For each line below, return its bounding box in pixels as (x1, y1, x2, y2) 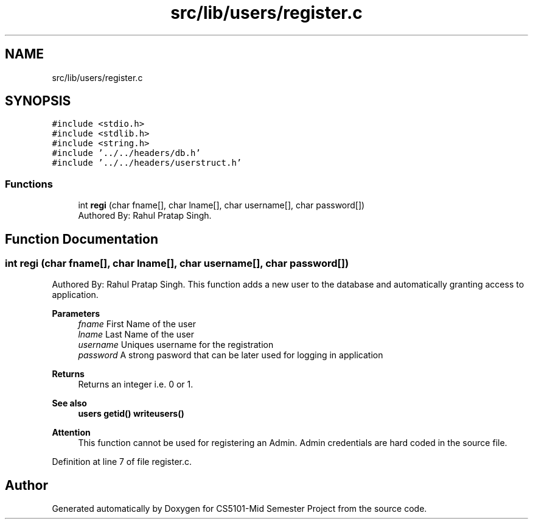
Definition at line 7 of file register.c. (52, 456, 192, 467)
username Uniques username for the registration (78, 339, 274, 350)
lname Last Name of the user (78, 329, 194, 340)
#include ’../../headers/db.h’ (52, 148, 201, 158)
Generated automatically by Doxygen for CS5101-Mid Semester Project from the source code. (52, 503, 427, 514)
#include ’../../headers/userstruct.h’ (52, 158, 242, 168)
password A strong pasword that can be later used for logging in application (78, 350, 383, 361)
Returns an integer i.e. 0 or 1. (78, 379, 193, 390)
